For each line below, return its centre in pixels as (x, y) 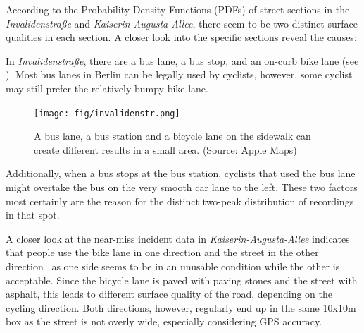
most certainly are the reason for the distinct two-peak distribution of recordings (180, 201)
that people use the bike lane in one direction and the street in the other (162, 252)
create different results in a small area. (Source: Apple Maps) (165, 149)
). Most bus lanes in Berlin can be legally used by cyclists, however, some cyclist (179, 74)
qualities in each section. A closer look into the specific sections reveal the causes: (181, 37)
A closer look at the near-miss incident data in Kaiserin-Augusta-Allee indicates (178, 238)
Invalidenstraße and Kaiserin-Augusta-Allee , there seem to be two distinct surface (182, 23)
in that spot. (33, 215)
